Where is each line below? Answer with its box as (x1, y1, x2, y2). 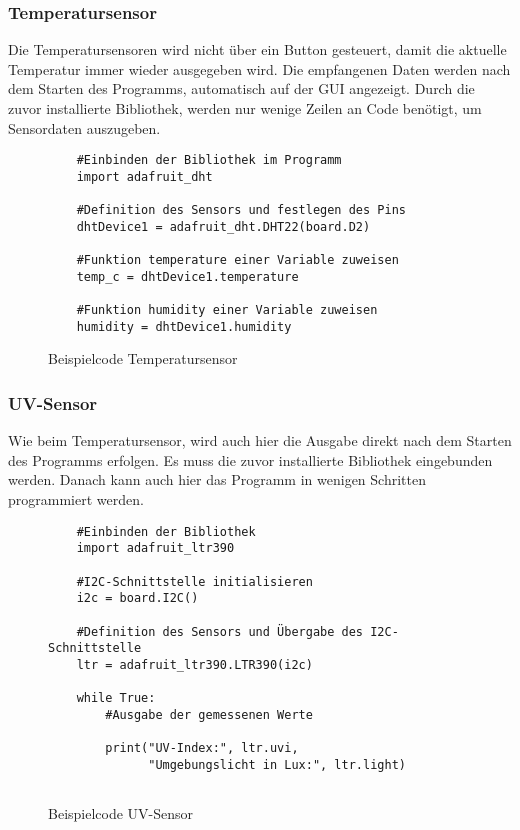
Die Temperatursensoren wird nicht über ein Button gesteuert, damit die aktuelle (8, 39, 507, 60)
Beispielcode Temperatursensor (48, 348, 238, 369)
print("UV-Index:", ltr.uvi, (105, 741, 299, 756)
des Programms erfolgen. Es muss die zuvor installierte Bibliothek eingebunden (8, 449, 493, 470)
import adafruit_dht (76, 169, 213, 184)
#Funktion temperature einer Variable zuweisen (76, 253, 399, 268)
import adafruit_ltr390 (76, 541, 235, 556)
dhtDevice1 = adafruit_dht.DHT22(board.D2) (76, 219, 371, 234)
